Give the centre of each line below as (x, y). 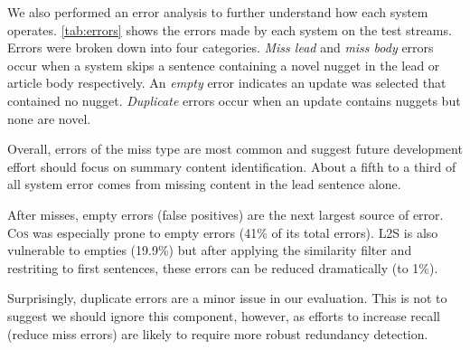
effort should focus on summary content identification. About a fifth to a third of (232, 166)
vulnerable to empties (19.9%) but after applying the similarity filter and (210, 250)
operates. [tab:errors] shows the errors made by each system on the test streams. (230, 29)
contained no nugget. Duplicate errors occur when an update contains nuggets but (234, 100)
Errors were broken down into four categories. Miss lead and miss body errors (221, 47)
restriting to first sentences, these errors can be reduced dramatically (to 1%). (223, 267)
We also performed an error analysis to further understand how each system (218, 12)
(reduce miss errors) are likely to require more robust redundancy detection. (218, 333)
